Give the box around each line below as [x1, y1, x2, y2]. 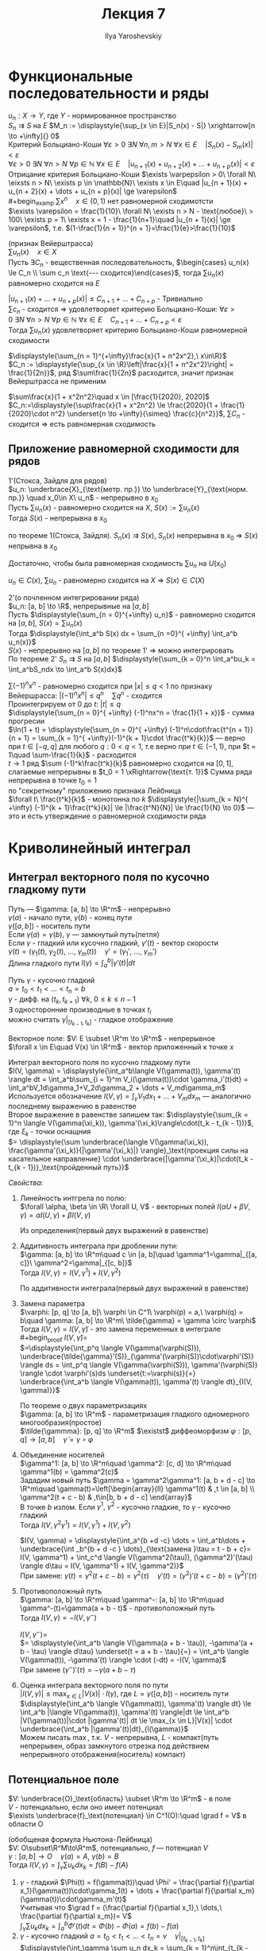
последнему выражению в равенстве [8, 1102, 137, 1111]
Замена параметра [19, 1298, 86, 1308]
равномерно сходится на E [8, 278, 100, 287]
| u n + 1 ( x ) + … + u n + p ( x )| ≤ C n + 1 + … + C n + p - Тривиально [8, 294, 203, 305]
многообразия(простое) [19, 1418, 102, 1427]
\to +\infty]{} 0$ [8, 131, 60, 141]
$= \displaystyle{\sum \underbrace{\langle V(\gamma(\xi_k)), [8, 1137, 209, 1147]
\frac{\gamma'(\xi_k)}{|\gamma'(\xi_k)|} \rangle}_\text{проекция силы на [8, 1145, 249, 1155]
